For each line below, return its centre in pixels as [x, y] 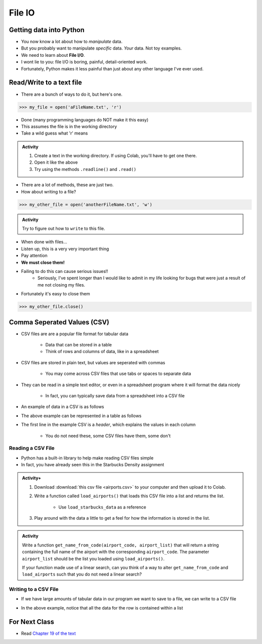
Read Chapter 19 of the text [49, 633]
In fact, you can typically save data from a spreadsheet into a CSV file [115, 395]
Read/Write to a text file [46, 83]
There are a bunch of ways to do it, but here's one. [72, 94]
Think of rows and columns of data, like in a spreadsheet [102, 352]
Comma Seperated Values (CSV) [59, 322]
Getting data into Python [47, 30]
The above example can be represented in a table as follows [81, 416]
